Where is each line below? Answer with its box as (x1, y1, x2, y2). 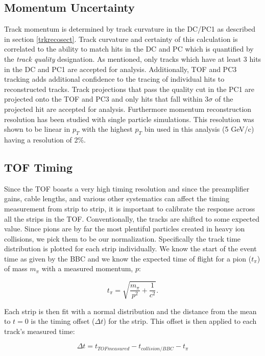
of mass (4, 263, 28, 274)
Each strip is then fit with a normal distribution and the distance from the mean (4, 305, 257, 316)
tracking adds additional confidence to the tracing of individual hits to (4, 74, 225, 84)
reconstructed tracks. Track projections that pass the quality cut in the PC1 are (4, 83, 255, 94)
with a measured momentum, (41, 263, 133, 274)
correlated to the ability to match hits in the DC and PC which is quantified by (4, 43, 254, 54)
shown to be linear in (4, 124, 70, 134)
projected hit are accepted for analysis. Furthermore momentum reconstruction (4, 103, 252, 114)
